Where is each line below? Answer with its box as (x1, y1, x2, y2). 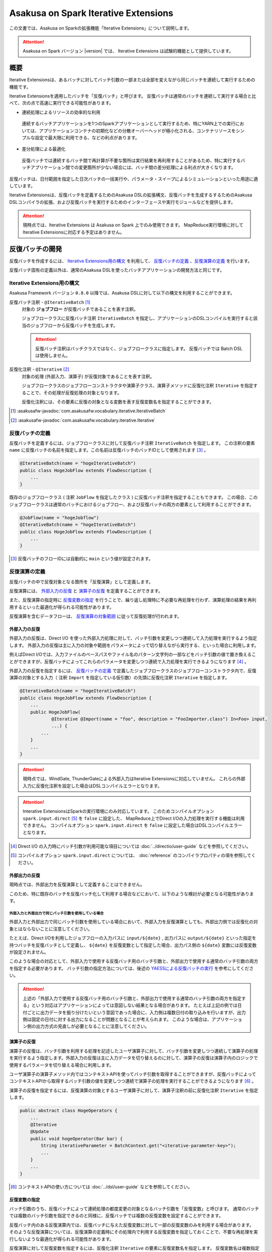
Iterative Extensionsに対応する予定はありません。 (22, 229, 124, 235)
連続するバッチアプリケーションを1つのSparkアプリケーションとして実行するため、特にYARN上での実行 (21, 121, 236, 127)
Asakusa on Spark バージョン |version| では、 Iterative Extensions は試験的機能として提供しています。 (22, 48, 233, 54)
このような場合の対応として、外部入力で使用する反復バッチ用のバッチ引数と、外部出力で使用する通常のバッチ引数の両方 (9, 958, 258, 964)
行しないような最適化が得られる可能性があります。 (9, 1236, 114, 1242)
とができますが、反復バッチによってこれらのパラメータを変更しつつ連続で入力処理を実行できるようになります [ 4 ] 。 (9, 659, 249, 665)
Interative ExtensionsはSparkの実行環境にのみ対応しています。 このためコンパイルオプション (22, 808, 214, 814)
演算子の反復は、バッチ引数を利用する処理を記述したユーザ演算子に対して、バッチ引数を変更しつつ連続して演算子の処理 (9, 1048, 258, 1054)
